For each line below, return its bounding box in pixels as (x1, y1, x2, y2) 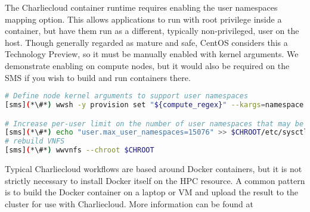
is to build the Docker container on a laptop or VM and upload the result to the (5, 186, 299, 198)
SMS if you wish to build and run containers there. (5, 71, 191, 83)
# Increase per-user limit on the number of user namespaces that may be (5, 119, 304, 128)
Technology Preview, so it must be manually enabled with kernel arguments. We (5, 48, 299, 60)
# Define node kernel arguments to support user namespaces (5, 92, 249, 101)
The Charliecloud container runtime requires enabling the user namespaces (5, 1, 278, 13)
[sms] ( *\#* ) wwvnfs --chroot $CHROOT (5, 146, 154, 155)
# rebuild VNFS (5, 137, 65, 146)
